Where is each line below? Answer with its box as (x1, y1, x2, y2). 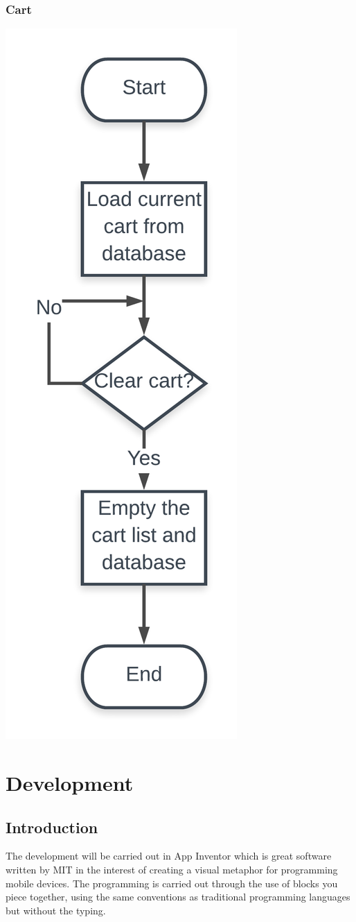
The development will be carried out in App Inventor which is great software (6, 848, 332, 863)
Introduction (6, 816, 98, 837)
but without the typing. (6, 903, 106, 917)
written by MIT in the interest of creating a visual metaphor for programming (6, 862, 338, 876)
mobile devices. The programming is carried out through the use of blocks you (6, 876, 338, 890)
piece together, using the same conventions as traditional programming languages (6, 889, 350, 904)
